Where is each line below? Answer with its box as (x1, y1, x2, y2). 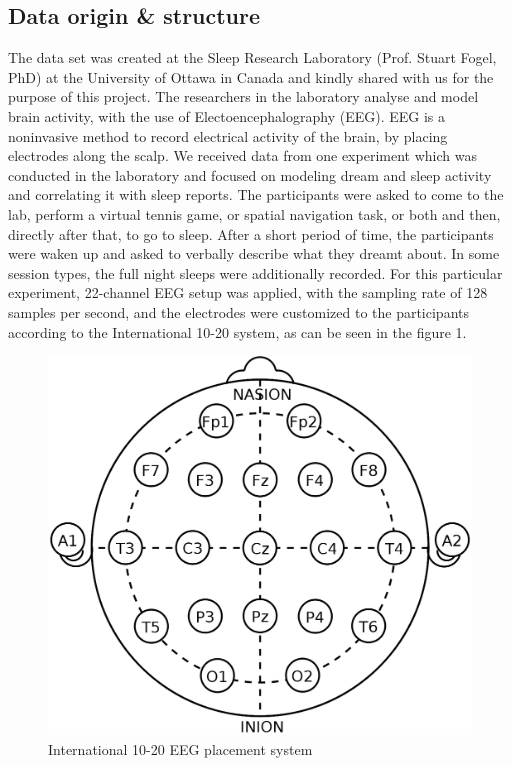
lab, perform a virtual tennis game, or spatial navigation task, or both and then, (8, 203, 501, 224)
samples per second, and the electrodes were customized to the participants (8, 301, 470, 322)
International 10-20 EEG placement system (48, 738, 313, 759)
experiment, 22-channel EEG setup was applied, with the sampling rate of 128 (8, 282, 488, 303)
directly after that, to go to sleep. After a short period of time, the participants (8, 223, 494, 244)
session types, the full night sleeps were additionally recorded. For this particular (8, 262, 503, 283)
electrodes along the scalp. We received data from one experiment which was (8, 145, 477, 166)
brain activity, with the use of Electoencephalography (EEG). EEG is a (8, 105, 446, 126)
